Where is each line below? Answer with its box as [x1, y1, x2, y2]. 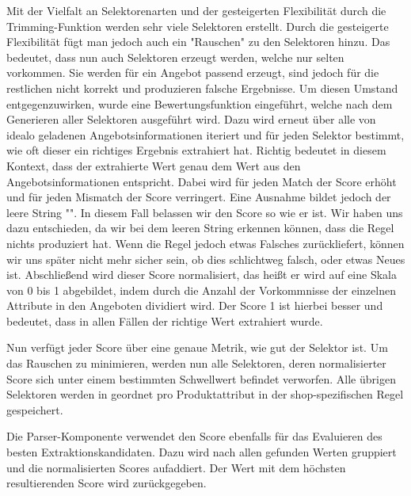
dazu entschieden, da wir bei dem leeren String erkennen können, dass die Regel [6, 219, 394, 236]
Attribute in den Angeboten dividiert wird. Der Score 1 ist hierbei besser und [6, 297, 383, 314]
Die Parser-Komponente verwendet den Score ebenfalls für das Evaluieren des [6, 428, 382, 444]
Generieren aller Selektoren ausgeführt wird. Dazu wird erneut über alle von [6, 111, 376, 128]
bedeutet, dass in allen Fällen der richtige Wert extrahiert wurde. [6, 312, 323, 329]
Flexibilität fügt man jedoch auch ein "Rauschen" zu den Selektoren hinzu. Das [6, 33, 390, 50]
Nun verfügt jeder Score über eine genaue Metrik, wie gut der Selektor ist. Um [6, 339, 388, 356]
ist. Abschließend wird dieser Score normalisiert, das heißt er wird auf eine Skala [6, 266, 397, 283]
